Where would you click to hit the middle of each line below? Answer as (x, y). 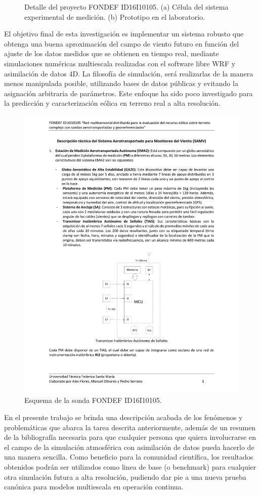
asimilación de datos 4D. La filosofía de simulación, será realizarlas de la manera (129, 73)
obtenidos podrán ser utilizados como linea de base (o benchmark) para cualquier (130, 466)
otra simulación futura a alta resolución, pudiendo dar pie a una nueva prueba (125, 477)
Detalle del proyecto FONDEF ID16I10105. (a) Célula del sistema (126, 7)
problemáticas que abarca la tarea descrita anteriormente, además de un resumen (130, 427)
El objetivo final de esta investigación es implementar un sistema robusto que (124, 34)
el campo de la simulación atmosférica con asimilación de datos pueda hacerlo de (129, 447)
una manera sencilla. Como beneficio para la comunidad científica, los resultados (129, 457)
